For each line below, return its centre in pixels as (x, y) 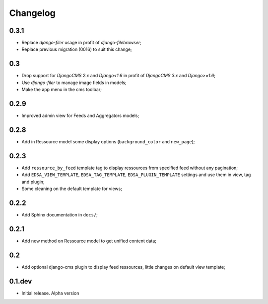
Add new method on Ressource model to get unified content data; (89, 241)
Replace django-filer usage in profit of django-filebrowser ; (81, 43)
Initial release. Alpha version (50, 293)
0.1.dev (21, 281)
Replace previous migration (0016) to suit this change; (77, 49)
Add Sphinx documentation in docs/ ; (60, 214)
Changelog (32, 13)
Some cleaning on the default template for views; (72, 189)
